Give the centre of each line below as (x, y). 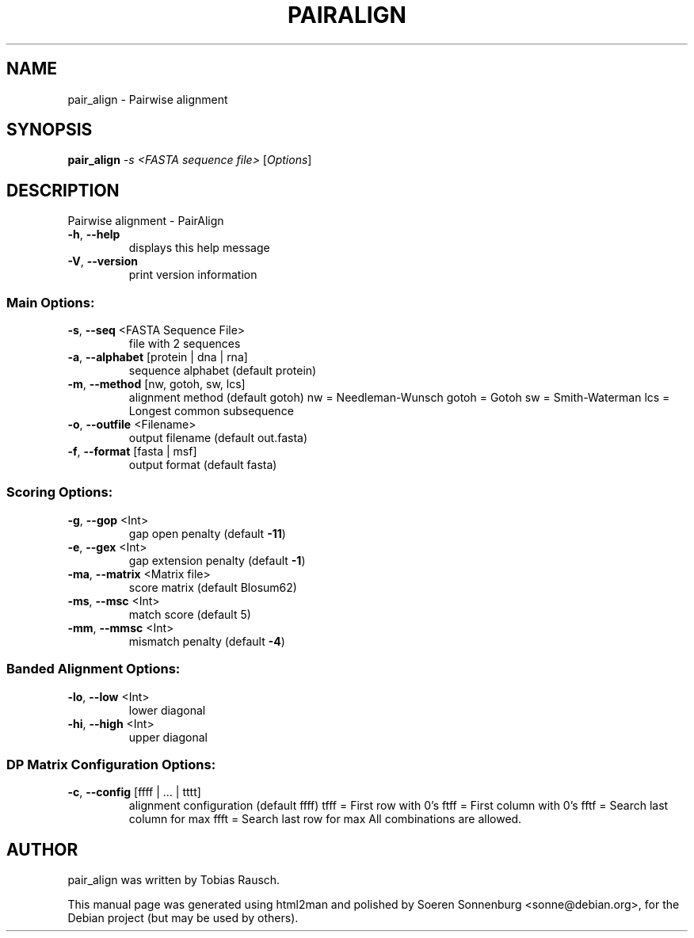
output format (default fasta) (203, 465)
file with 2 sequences (185, 344)
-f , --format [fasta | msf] (132, 452)
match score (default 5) (190, 614)
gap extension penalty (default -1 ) (217, 560)
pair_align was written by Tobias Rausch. (174, 880)
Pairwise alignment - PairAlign (146, 221)
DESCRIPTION (63, 190)
